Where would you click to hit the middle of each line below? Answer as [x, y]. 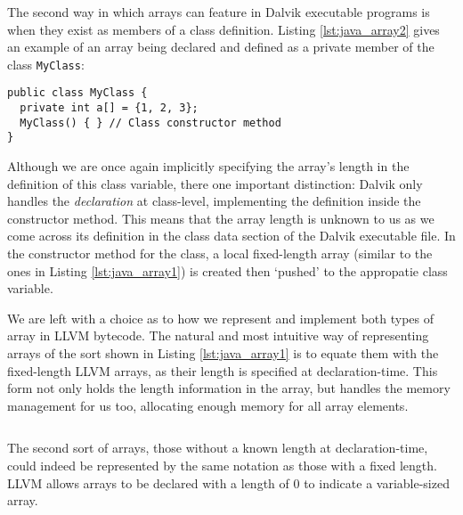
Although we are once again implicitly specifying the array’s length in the [208, 166]
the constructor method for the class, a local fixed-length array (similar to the [220, 253]
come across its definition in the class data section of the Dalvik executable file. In [231, 236]
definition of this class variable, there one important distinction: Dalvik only [215, 183]
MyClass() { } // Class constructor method [150, 123]
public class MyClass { [77, 93]
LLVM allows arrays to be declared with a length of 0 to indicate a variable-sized [228, 482]
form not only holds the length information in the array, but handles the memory [229, 388]
